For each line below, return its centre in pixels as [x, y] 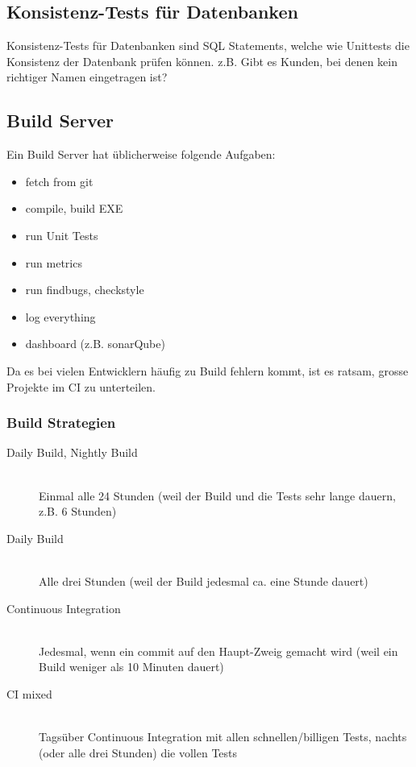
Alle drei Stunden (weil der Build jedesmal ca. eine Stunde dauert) [204, 580]
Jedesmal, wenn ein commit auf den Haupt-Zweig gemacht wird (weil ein [218, 651]
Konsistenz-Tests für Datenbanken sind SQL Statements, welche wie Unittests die [208, 46]
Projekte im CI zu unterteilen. [81, 386]
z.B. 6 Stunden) [78, 511]
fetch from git [59, 181]
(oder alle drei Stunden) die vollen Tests [138, 752]
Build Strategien [61, 423]
